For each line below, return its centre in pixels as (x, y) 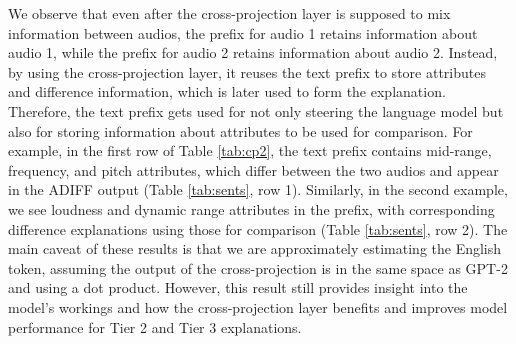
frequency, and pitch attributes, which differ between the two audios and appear (253, 169)
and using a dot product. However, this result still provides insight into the (238, 287)
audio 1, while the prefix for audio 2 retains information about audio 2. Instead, (253, 52)
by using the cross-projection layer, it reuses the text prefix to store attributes (247, 71)
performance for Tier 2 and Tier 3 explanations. (155, 326)
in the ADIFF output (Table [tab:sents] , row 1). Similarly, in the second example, (258, 189)
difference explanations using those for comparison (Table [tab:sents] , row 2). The (258, 228)
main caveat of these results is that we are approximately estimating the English (255, 248)
